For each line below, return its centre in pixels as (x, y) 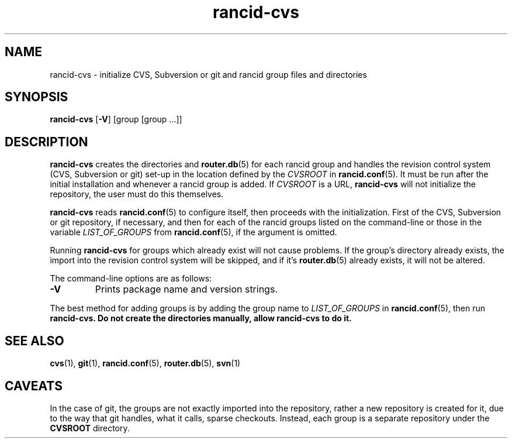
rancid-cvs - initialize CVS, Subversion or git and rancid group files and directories (208, 74)
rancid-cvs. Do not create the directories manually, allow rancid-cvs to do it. (201, 318)
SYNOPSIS (37, 97)
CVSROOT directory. (90, 428)
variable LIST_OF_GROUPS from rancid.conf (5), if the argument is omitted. (193, 232)
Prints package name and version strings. (186, 289)
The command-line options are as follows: (131, 279)
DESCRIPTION (46, 142)
